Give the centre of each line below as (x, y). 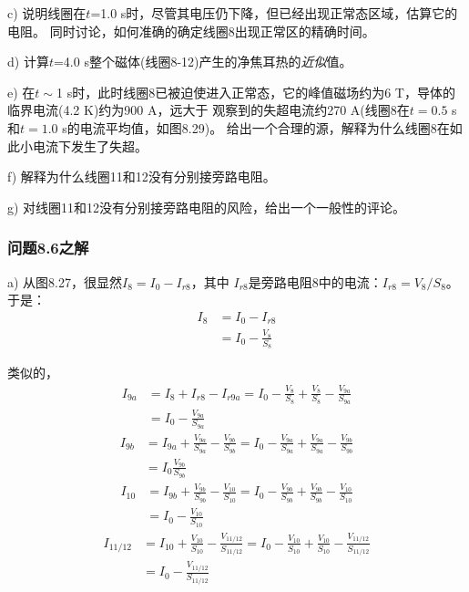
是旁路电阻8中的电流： (315, 281)
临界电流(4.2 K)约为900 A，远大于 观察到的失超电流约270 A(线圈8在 (209, 110)
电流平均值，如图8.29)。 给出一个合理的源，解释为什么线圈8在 (265, 127)
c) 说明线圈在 (47, 13)
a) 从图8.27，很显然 (65, 281)
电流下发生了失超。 (90, 145)
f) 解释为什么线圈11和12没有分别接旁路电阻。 (142, 177)
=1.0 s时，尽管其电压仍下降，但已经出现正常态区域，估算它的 (274, 13)
